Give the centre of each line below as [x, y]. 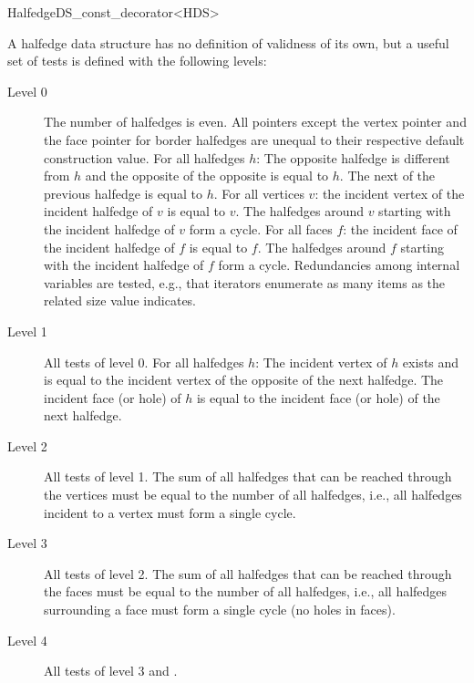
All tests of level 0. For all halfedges [144, 362]
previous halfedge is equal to [124, 193]
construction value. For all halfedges [144, 157]
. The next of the [387, 176]
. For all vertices [259, 193]
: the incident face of [400, 228]
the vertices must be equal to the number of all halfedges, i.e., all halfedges [253, 495]
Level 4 [27, 640]
